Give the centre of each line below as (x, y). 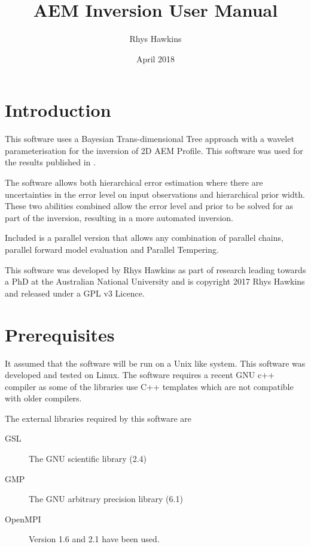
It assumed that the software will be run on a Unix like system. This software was (155, 363)
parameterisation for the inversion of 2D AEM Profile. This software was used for (154, 150)
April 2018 (155, 58)
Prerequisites (60, 334)
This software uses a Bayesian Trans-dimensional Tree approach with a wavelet (150, 139)
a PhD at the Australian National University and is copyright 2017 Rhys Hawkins (155, 281)
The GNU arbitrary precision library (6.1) (106, 499)
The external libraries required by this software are (98, 418)
